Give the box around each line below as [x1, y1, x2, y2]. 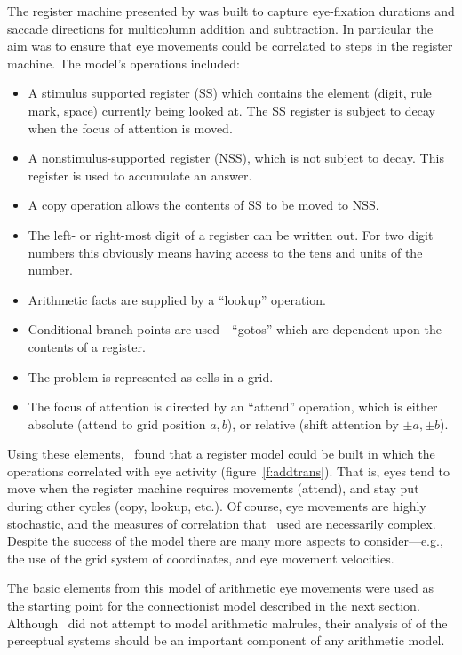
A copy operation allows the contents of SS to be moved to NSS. [28, 196, 379, 214]
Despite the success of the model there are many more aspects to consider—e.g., [7, 531, 443, 550]
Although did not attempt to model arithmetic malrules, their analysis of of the [7, 613, 448, 632]
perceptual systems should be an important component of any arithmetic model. [7, 631, 445, 650]
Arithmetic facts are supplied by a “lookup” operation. [28, 290, 326, 308]
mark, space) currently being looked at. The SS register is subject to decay [28, 100, 436, 119]
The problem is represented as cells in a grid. [28, 367, 274, 386]
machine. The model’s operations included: [7, 53, 240, 72]
